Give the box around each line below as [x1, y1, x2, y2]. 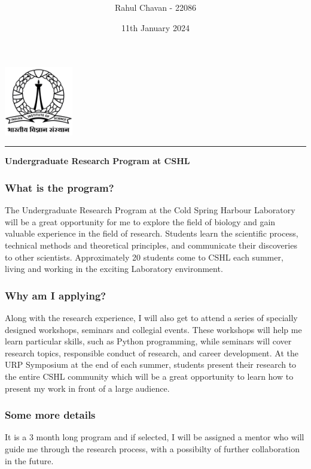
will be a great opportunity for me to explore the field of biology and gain [5, 215, 276, 228]
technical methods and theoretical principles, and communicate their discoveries [5, 238, 297, 251]
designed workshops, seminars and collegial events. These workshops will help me [5, 323, 302, 335]
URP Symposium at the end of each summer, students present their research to [5, 358, 297, 371]
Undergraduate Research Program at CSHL [5, 155, 190, 167]
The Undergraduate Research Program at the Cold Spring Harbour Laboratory [5, 204, 295, 216]
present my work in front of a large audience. [5, 382, 170, 394]
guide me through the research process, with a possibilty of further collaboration [5, 442, 300, 455]
